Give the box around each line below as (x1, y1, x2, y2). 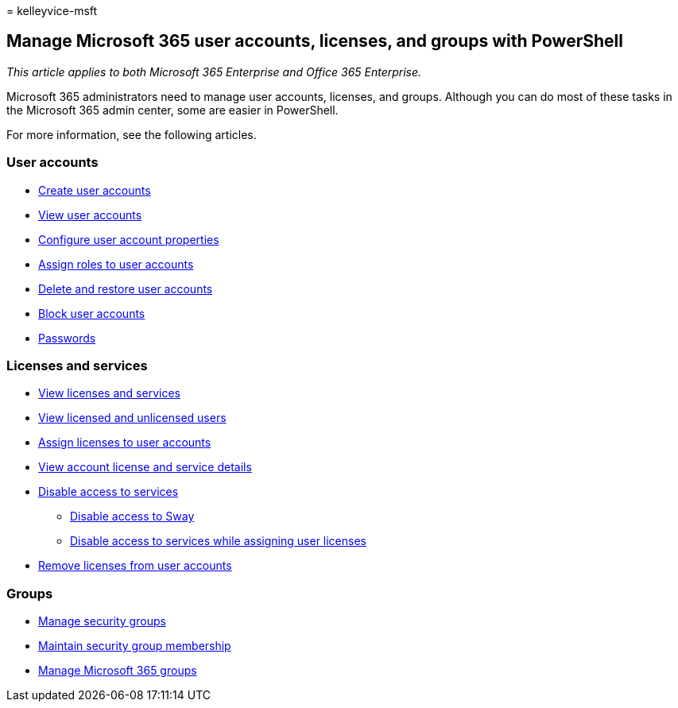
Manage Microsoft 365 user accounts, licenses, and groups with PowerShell (6, 31, 623, 52)
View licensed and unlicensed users (38, 411, 227, 425)
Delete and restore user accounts (38, 281, 213, 296)
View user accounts (38, 207, 142, 222)
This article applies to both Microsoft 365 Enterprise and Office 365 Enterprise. (6, 64, 422, 79)
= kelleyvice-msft (6, 4, 98, 17)
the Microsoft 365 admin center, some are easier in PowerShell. (6, 103, 339, 117)
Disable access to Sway (70, 509, 195, 524)
